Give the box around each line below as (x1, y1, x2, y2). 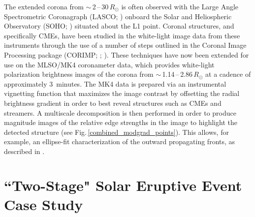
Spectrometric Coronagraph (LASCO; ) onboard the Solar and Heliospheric (4, 11, 232, 21)
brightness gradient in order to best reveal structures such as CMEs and (4, 97, 222, 108)
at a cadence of (205, 69, 251, 79)
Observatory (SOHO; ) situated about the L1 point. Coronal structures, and (4, 21, 234, 31)
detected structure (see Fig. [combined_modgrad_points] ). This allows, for (4, 126, 229, 137)
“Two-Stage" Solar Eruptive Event (4, 175, 242, 195)
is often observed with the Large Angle (121, 1, 239, 11)
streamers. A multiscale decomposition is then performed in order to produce (4, 107, 236, 118)
